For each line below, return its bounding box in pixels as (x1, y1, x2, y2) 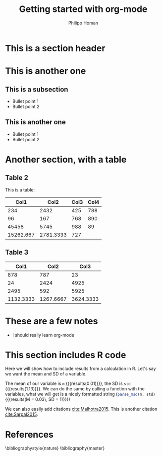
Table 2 (5, 174, 29, 182)
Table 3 (5, 248, 29, 257)
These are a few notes (5, 315, 98, 327)
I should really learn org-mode (12, 332, 74, 338)
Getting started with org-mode (19, 3, 148, 15)
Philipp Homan (68, 20, 98, 26)
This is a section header (5, 42, 106, 54)
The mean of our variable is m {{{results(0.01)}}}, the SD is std (5, 380, 131, 386)
